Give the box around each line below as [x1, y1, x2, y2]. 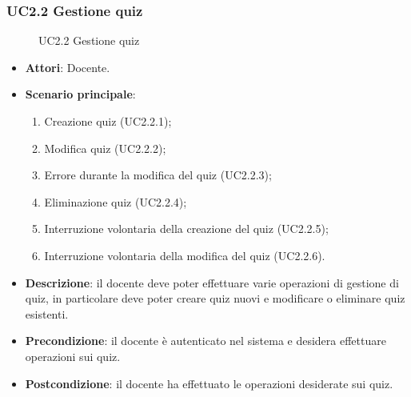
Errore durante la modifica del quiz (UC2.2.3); [44, 166, 272, 183]
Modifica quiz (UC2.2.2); [44, 139, 166, 156]
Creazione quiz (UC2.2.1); [44, 113, 172, 129]
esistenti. [25, 305, 69, 322]
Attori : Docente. [25, 58, 110, 75]
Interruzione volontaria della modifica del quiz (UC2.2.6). [44, 247, 325, 263]
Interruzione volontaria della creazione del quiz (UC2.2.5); [44, 220, 329, 237]
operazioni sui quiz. [25, 347, 121, 364]
